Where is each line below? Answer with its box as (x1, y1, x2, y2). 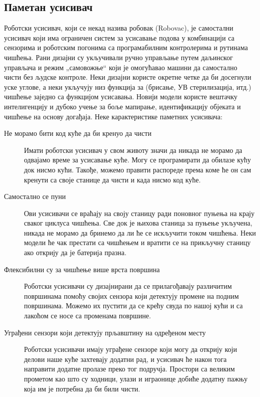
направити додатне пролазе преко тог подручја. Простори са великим (24, 363, 235, 374)
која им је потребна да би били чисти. (24, 383, 140, 393)
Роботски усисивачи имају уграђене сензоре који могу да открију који (24, 344, 237, 354)
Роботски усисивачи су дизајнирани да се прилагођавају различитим (24, 281, 232, 291)
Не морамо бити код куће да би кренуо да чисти (4, 128, 151, 138)
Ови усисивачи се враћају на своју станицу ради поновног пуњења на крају (24, 208, 255, 218)
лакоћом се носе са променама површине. (24, 310, 151, 321)
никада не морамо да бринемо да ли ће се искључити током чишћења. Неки (24, 227, 256, 238)
